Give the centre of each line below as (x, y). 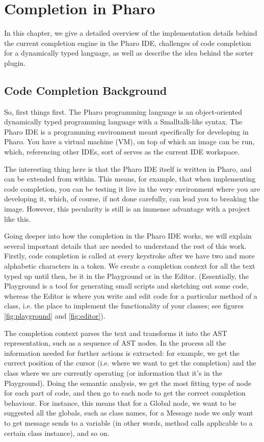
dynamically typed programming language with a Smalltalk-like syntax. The (123, 122)
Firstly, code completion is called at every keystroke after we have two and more (129, 256)
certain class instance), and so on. (57, 433)
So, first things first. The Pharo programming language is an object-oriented (123, 111)
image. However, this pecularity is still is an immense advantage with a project (127, 209)
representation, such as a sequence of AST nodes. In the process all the (115, 343)
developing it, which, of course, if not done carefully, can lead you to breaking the (131, 199)
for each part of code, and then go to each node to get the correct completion (125, 393)
